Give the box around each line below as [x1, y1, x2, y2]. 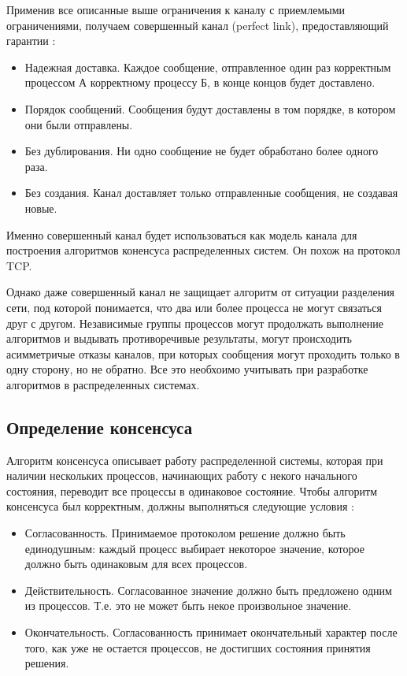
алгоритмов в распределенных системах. [6, 376, 200, 392]
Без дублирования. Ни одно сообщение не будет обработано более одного [24, 143, 379, 159]
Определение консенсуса [6, 414, 193, 439]
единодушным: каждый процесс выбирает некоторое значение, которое [24, 540, 364, 556]
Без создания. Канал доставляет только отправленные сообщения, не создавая [24, 184, 398, 201]
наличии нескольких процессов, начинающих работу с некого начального [6, 467, 357, 484]
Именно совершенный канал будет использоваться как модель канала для [6, 226, 357, 243]
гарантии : [6, 32, 56, 49]
